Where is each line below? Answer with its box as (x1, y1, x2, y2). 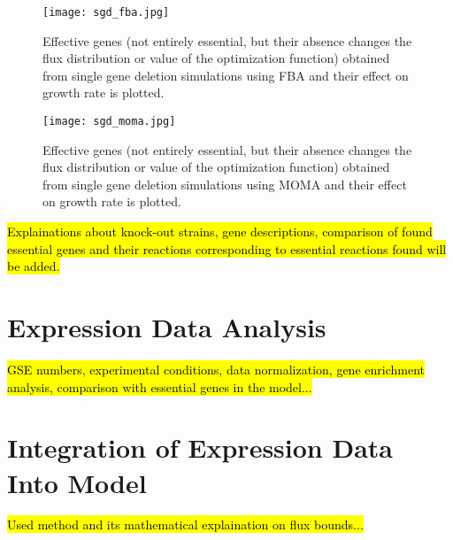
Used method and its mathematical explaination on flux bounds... (7, 515, 364, 534)
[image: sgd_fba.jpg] (42, 6, 170, 19)
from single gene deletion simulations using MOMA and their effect (42, 174, 407, 193)
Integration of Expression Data (7, 429, 393, 466)
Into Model (7, 464, 147, 500)
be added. (7, 257, 60, 275)
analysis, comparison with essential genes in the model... (7, 377, 312, 396)
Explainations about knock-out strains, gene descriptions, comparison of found (7, 222, 433, 241)
